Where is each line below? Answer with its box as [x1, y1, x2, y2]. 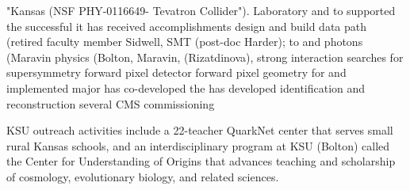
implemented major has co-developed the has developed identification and [6, 79, 366, 96]
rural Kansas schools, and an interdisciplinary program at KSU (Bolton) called [6, 137, 390, 154]
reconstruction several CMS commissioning [6, 95, 215, 112]
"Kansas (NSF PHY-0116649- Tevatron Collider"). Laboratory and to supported [6, 2, 396, 18]
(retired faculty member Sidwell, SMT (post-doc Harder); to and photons [6, 33, 363, 50]
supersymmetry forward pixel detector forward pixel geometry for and [6, 64, 347, 81]
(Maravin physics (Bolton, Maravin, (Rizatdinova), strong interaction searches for [6, 48, 404, 65]
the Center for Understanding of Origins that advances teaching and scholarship [6, 153, 396, 169]
